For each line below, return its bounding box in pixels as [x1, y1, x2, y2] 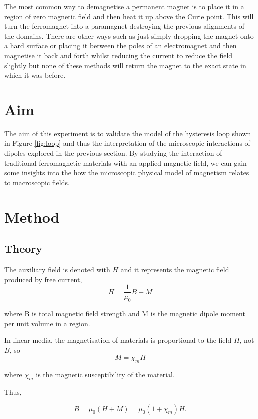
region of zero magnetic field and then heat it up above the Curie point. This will [4, 11, 254, 21]
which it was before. [4, 70, 66, 80]
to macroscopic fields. [4, 177, 70, 187]
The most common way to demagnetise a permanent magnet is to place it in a [4, 1, 244, 11]
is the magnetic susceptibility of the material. [36, 369, 175, 380]
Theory [4, 241, 43, 256]
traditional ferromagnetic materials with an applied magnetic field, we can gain [4, 157, 247, 168]
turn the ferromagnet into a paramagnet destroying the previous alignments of [4, 21, 244, 31]
